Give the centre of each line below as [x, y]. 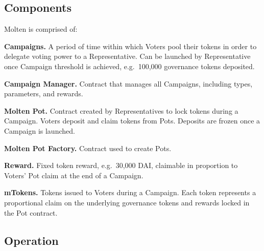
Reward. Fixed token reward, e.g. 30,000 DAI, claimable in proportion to [121, 165]
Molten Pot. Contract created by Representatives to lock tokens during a [121, 110]
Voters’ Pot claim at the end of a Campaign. [74, 175]
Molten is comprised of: [41, 29]
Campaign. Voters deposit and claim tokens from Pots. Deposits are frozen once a [132, 121]
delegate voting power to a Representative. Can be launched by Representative [127, 56]
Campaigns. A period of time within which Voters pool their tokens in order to [130, 46]
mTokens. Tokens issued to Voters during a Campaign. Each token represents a [130, 192]
